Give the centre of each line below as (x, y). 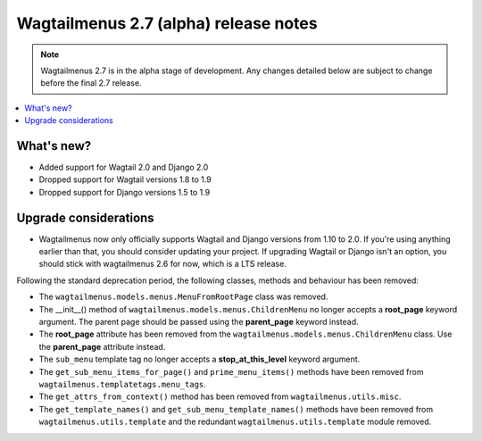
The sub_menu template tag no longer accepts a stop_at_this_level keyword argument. (199, 359)
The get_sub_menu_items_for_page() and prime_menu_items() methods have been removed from (231, 371)
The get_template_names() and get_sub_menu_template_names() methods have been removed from (236, 409)
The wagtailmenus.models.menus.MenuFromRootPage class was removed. (183, 297)
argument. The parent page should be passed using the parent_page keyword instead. (199, 322)
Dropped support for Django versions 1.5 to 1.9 (125, 192)
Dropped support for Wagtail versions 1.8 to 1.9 (125, 179)
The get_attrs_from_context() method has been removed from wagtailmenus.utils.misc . (220, 396)
